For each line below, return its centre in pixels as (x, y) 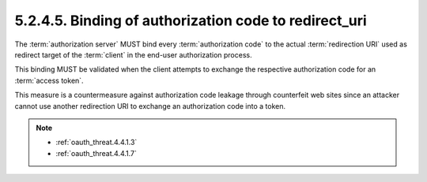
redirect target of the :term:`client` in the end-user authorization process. (133, 54)
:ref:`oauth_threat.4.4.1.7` (96, 153)
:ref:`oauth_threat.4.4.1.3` (96, 143)
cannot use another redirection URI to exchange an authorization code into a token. (150, 106)
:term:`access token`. (49, 80)
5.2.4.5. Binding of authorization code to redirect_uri (191, 20)
